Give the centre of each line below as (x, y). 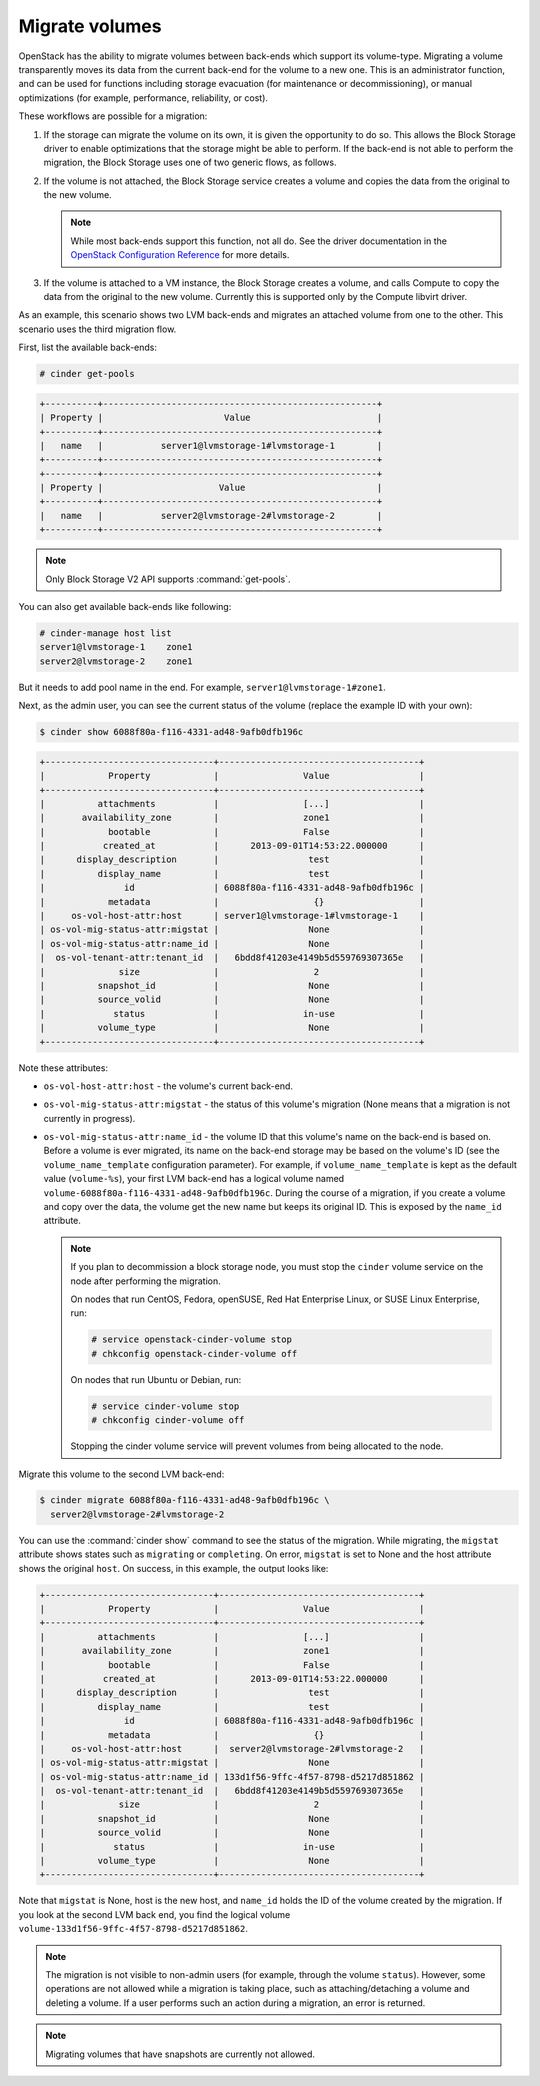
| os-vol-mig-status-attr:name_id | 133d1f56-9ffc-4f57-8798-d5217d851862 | (232, 1776)
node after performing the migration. (146, 1281)
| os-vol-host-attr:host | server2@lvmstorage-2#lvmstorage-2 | (232, 1748)
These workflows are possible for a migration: (113, 116)
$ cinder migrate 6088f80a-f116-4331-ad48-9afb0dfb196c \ (184, 1500)
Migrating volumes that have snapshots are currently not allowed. (180, 2054)
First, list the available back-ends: (88, 347)
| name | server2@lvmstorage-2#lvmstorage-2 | (211, 515)
